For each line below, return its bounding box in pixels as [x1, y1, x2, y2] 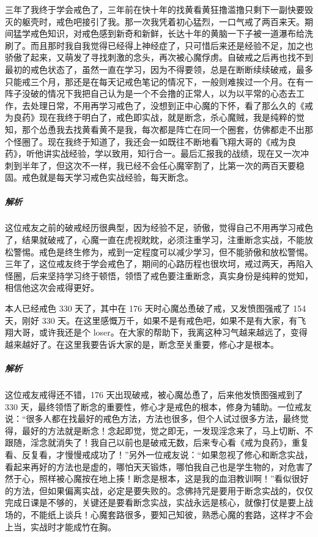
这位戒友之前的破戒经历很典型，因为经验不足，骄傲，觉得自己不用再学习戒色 [5, 221, 313, 234]
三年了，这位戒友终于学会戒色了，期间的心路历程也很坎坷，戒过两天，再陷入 [5, 257, 313, 270]
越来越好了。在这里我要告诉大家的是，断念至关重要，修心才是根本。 [5, 337, 279, 350]
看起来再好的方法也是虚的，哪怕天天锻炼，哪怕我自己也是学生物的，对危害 [5, 460, 305, 473]
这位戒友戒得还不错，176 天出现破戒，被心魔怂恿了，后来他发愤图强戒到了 [5, 388, 303, 400]
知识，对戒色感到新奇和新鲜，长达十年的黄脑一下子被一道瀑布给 [47, 27, 305, 40]
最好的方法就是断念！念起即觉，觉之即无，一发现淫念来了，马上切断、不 [21, 424, 313, 437]
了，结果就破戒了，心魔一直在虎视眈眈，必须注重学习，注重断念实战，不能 [5, 233, 305, 246]
